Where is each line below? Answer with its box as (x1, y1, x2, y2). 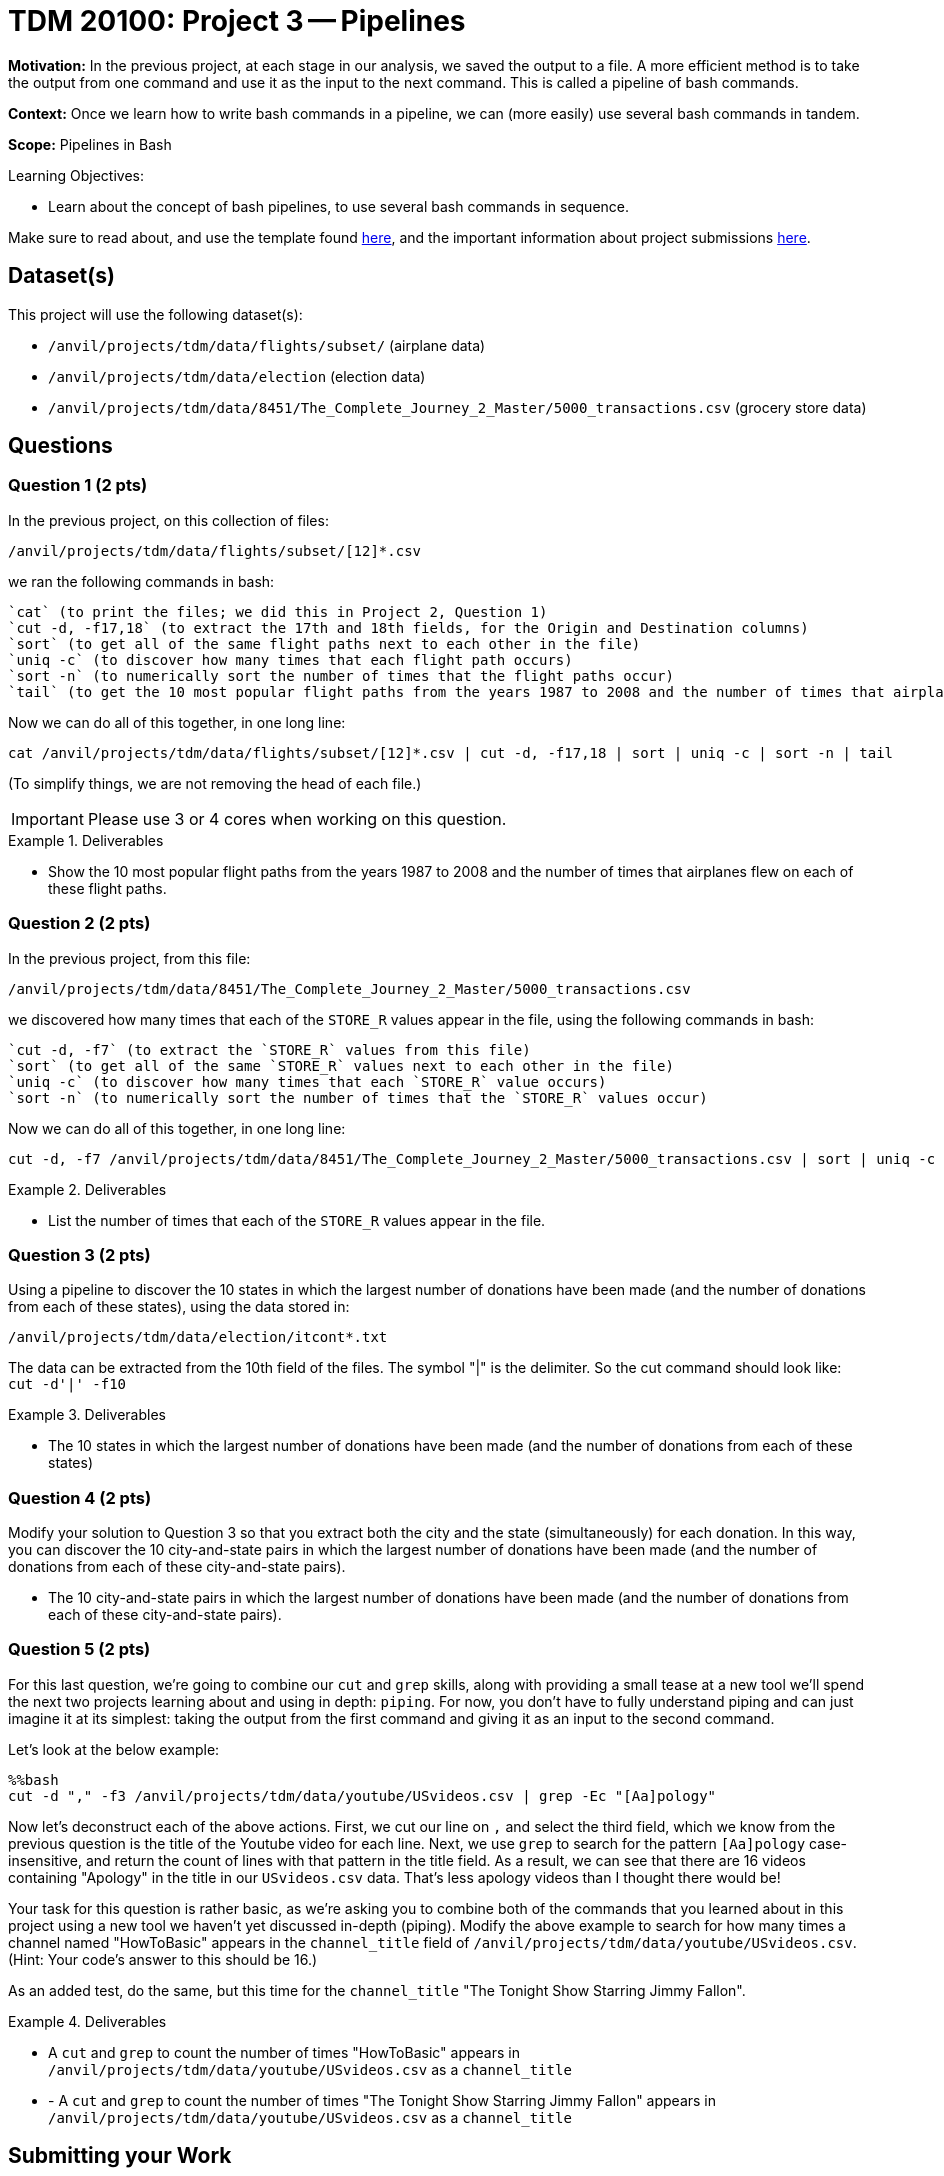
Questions (8, 433, 113, 459)
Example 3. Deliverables (8, 1406, 166, 1424)
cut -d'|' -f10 (8, 1376, 127, 1393)
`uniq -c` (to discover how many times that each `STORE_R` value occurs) (8, 1073, 607, 1090)
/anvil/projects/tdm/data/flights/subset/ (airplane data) (48, 336, 486, 354)
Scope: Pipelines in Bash (8, 135, 172, 153)
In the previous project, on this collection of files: (8, 511, 329, 529)
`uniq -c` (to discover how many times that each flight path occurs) (8, 651, 573, 668)
